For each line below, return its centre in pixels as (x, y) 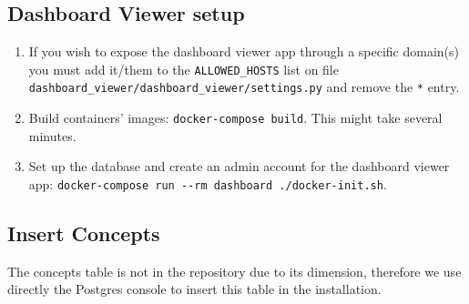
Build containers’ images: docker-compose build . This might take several (235, 118)
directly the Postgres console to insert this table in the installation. (194, 289)
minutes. (52, 135)
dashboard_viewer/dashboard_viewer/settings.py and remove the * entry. (244, 87)
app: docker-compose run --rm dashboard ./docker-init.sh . (208, 183)
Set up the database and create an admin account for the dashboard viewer (239, 166)
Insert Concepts (84, 233)
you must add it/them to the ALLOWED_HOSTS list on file (184, 69)
